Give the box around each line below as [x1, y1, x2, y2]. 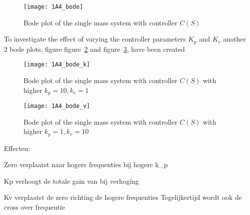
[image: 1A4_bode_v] [23, 103, 91, 109]
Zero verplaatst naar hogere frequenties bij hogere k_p [4, 159, 168, 170]
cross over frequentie [4, 202, 65, 212]
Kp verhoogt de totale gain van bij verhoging [4, 175, 139, 186]
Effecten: [4, 143, 30, 153]
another [223, 34, 246, 44]
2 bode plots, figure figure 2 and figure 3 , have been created [4, 43, 185, 54]
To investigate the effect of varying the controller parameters [4, 34, 186, 44]
